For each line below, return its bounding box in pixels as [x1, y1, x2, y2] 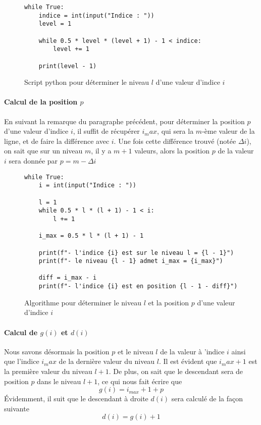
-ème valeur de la [202, 126, 255, 136]
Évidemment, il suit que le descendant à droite [4, 393, 148, 404]
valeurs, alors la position [134, 145, 210, 156]
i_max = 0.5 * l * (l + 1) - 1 [38, 232, 144, 240]
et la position [148, 297, 189, 307]
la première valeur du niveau [4, 365, 92, 376]
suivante [4, 403, 29, 413]
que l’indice [4, 356, 39, 366]
